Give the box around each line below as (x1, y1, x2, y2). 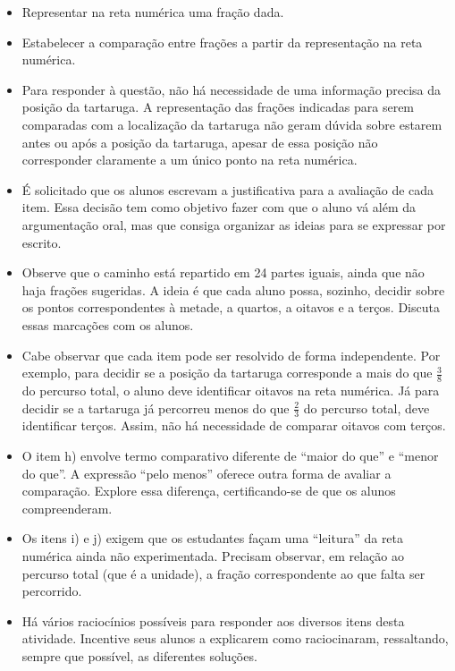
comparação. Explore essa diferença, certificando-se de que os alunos (21, 481, 396, 500)
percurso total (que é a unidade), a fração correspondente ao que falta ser (21, 564, 426, 582)
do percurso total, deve (303, 398, 430, 417)
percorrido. (21, 582, 82, 600)
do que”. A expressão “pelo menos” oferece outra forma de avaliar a (21, 463, 392, 482)
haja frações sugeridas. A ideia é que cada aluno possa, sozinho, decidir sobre (21, 280, 445, 299)
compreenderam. (21, 498, 113, 517)
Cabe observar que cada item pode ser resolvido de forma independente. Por (21, 345, 441, 364)
